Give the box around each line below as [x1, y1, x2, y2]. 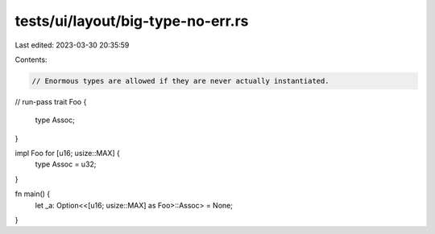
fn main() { [14, 189, 51, 199]
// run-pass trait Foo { [14, 96, 87, 106]
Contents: [14, 55, 48, 64]
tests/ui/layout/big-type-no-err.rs [14, 12, 249, 30]
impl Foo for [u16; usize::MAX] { [14, 149, 120, 158]
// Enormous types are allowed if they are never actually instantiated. [31, 76, 329, 85]
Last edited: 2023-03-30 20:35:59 [14, 40, 130, 50]
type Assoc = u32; [35, 159, 97, 169]
